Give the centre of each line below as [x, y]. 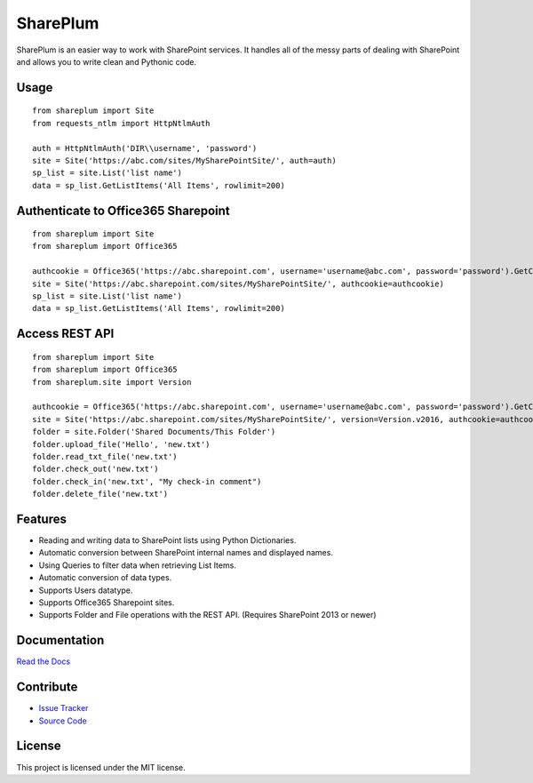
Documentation [60, 640]
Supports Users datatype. [86, 590]
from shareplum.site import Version [112, 382]
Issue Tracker [64, 708]
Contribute [47, 687]
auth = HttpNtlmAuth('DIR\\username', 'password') [145, 148]
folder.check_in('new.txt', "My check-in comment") [147, 481]
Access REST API [65, 334]
